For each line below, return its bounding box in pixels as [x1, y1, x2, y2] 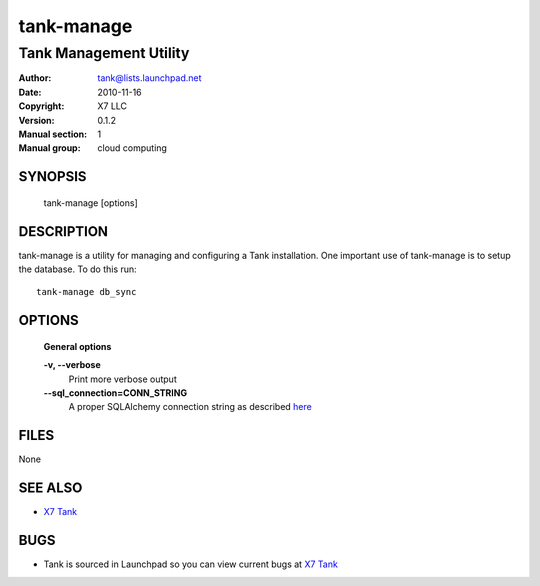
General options [43, 340, 112, 352]
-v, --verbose [43, 359, 102, 371]
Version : [18, 114, 55, 126]
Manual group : [18, 142, 81, 154]
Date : [18, 86, 42, 98]
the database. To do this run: [18, 263, 137, 275]
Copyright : [18, 100, 65, 112]
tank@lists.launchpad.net [97, 72, 202, 84]
